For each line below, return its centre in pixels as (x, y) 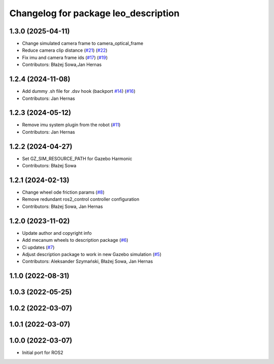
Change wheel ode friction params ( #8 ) (63, 192)
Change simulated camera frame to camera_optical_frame (83, 44)
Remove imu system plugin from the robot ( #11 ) (71, 125)
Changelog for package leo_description (94, 13)
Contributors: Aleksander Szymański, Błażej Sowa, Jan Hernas (88, 262)
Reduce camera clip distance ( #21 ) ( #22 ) (65, 50)
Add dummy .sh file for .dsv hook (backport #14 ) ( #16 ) (79, 91)
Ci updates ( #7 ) (38, 247)
